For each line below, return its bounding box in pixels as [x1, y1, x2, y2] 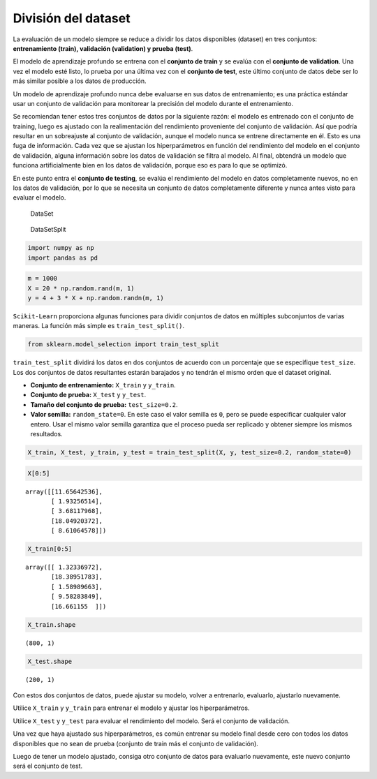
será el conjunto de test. [13, 762, 83, 771]
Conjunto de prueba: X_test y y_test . [30, 391, 147, 399]
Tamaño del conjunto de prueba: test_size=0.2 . [30, 400, 178, 408]
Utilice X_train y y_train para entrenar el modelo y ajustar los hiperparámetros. [13, 704, 250, 712]
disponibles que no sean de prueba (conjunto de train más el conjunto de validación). [13, 739, 258, 748]
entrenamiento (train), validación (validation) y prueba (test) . [13, 44, 193, 52]
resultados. [30, 430, 63, 438]
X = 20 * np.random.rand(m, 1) [27, 284, 135, 292]
